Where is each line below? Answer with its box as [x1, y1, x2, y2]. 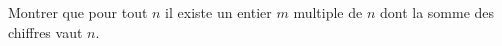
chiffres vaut [8, 21, 83, 42]
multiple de [293, 2, 363, 22]
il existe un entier [165, 2, 272, 22]
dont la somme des [379, 2, 495, 22]
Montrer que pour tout [8, 2, 148, 22]
